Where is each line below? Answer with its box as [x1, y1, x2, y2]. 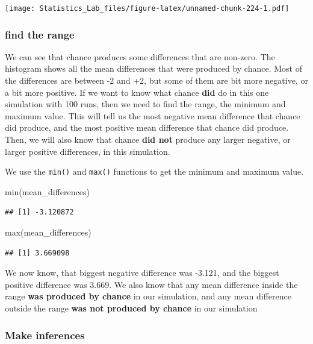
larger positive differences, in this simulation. [5, 145, 170, 157]
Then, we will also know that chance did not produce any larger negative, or [5, 133, 291, 146]
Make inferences [5, 327, 85, 342]
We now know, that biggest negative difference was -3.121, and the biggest [5, 266, 279, 279]
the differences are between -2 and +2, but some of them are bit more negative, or [5, 74, 308, 87]
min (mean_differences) [5, 185, 90, 198]
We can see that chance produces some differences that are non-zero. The [5, 50, 275, 63]
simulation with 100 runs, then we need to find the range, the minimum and [5, 98, 286, 110]
